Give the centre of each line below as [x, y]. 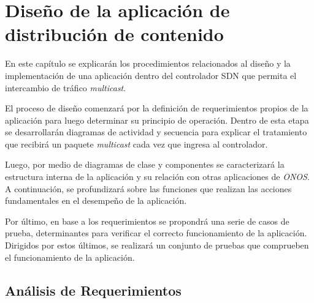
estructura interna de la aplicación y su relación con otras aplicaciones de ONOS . [157, 177]
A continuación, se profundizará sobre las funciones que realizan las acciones [148, 188]
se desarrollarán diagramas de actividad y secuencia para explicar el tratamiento [156, 132]
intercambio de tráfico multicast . [66, 87]
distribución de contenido [114, 34]
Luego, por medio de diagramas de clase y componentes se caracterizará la [145, 164]
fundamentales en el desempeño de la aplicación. [96, 200]
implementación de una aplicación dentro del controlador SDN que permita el [151, 75]
